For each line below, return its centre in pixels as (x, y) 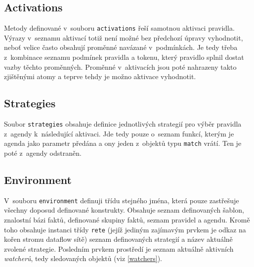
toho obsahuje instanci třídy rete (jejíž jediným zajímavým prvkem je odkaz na (125, 229)
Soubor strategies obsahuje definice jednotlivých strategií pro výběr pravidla (123, 124)
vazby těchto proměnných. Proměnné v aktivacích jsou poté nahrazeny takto (120, 67)
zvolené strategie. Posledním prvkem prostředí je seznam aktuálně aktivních (119, 248)
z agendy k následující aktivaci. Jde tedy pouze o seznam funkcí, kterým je (119, 133)
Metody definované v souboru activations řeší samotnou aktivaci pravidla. (119, 28)
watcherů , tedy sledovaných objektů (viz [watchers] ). (83, 258)
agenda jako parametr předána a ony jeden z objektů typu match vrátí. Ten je (123, 143)
